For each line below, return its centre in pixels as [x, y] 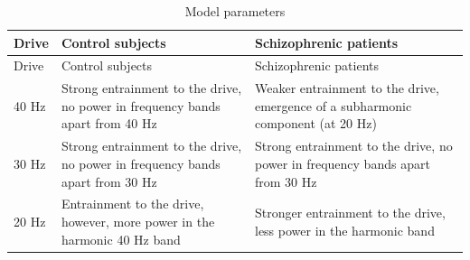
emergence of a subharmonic [333, 105]
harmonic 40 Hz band [121, 239]
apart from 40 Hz [109, 123]
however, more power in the [138, 221]
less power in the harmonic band [344, 230]
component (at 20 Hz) [315, 123]
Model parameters [235, 11]
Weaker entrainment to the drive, [347, 88]
